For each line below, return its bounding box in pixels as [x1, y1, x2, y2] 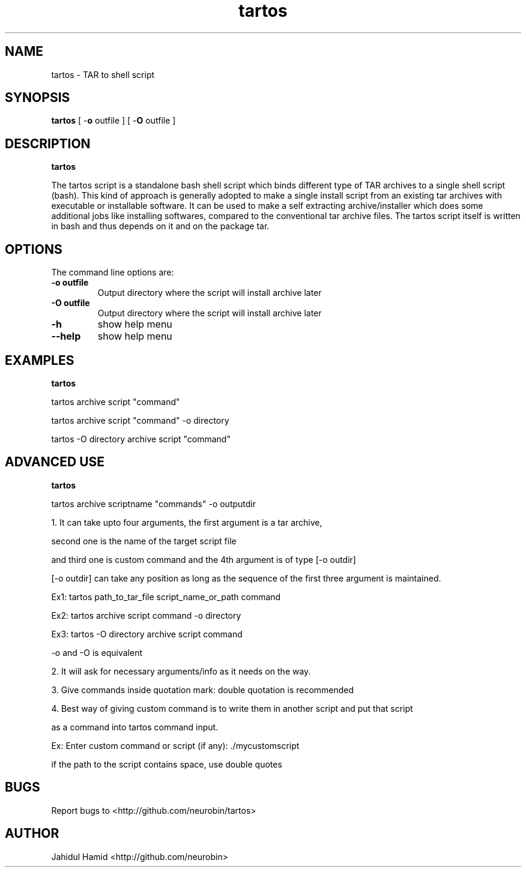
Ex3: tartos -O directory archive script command [51, 628, 243, 639]
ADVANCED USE [5, 454, 105, 470]
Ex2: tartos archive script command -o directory [51, 610, 241, 621]
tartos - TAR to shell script [51, 69, 155, 80]
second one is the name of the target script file [51, 535, 237, 546]
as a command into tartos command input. [51, 721, 219, 732]
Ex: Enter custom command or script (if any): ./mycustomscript [51, 740, 300, 751]
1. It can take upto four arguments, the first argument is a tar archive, [51, 517, 322, 528]
